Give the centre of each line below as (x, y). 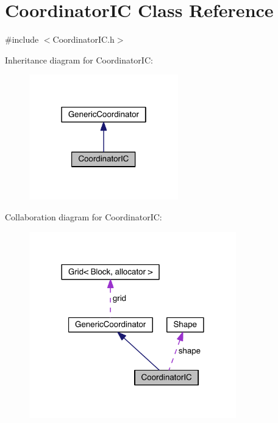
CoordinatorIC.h (84, 39)
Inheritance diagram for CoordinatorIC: (79, 60)
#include (22, 39)
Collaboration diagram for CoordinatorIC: (84, 216)
